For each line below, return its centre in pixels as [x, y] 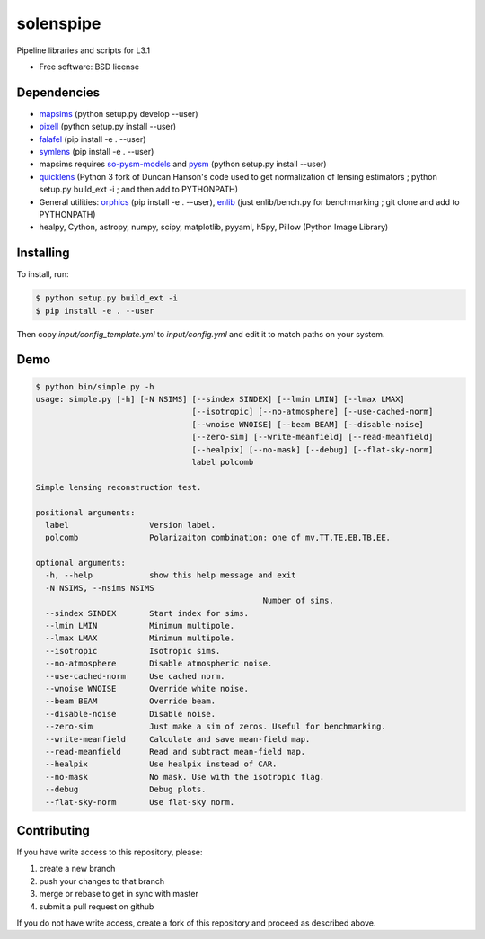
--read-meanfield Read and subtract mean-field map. [176, 751]
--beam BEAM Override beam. [130, 701]
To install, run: [43, 274]
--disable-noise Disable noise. [130, 714]
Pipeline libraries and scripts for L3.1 [84, 50]
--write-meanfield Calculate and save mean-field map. [178, 739]
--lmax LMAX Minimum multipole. [140, 638]
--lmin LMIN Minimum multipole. [140, 626]
